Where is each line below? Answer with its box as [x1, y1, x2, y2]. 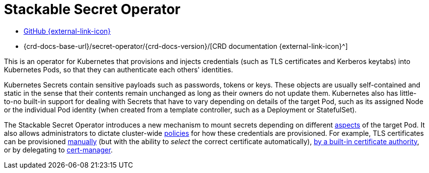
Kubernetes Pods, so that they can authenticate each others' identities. [4, 65, 233, 74]
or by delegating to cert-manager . [4, 145, 113, 154]
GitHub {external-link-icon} [24, 26, 111, 35]
